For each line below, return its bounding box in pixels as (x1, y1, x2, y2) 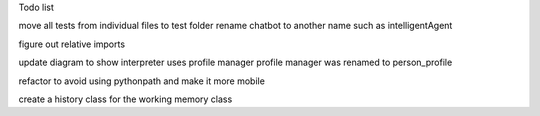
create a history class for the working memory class (18, 93, 233, 105)
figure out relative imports (18, 38, 125, 50)
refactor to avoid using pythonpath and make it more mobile (18, 75, 265, 87)
